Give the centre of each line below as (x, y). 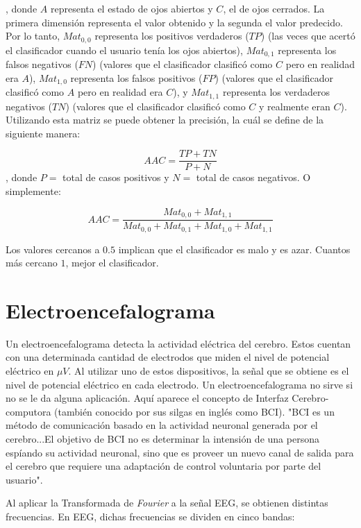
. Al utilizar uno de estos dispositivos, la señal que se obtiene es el (209, 371)
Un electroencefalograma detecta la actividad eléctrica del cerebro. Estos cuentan (178, 343)
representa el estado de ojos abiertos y (132, 8)
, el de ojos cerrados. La (274, 8)
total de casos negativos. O (253, 177)
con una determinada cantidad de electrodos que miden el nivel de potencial (168, 357)
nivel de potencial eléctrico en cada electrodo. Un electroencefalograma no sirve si (179, 384)
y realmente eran (295, 106)
